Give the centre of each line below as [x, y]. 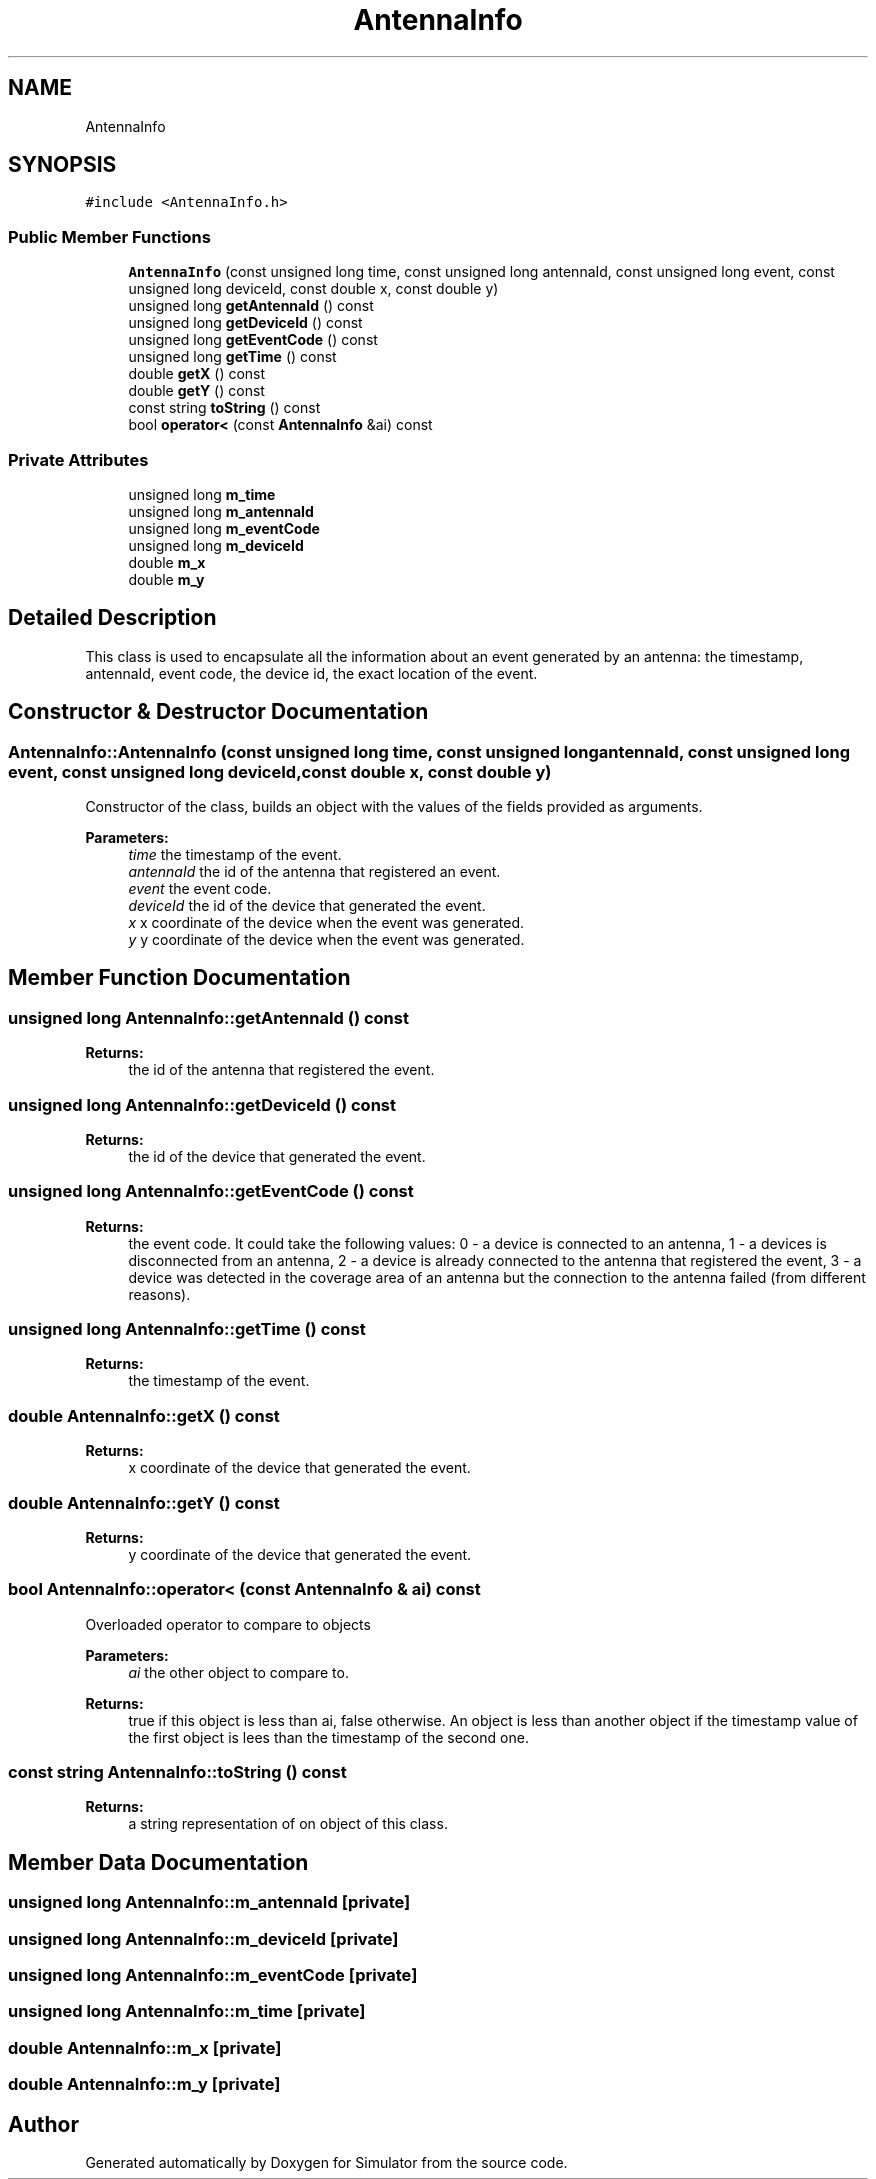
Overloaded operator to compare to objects [228, 1624]
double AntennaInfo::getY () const [144, 1502]
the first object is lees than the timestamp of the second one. [328, 1737]
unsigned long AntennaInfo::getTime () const [187, 1329]
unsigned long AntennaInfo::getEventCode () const [211, 1191]
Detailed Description [112, 618]
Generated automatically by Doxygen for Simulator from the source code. [326, 2163]
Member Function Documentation [179, 978]
